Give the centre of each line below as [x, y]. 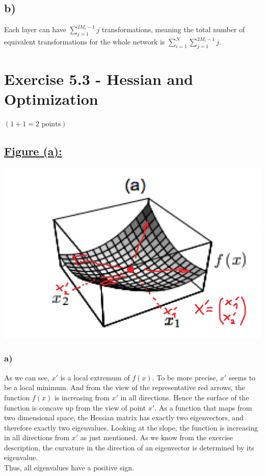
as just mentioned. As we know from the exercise [156, 437]
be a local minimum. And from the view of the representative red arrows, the [125, 387]
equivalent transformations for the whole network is [85, 41]
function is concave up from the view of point [75, 407]
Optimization [51, 99]
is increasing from [82, 397]
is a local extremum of [95, 377]
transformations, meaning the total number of [173, 29]
